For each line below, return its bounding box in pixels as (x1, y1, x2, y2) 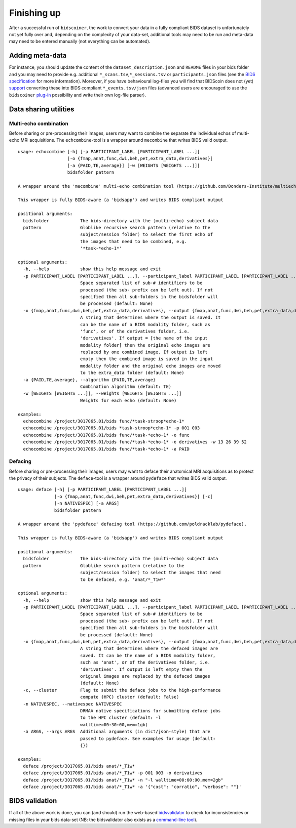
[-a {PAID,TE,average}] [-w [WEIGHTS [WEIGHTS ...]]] (67, 163, 200, 168)
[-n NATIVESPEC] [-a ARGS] (54, 500, 119, 506)
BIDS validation (9, 797, 57, 805)
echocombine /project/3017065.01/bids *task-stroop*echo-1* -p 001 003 (23, 425, 200, 431)
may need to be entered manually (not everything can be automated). (9, 39, 150, 44)
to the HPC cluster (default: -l (80, 715, 161, 721)
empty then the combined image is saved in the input (80, 356, 213, 362)
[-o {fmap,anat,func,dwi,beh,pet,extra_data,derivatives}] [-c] (54, 494, 213, 499)
